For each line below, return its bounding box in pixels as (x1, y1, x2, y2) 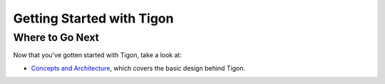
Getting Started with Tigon (13, 11, 174, 26)
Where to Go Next (13, 31, 100, 44)
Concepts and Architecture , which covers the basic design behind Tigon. (31, 64, 246, 72)
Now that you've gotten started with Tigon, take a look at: (13, 51, 182, 59)
